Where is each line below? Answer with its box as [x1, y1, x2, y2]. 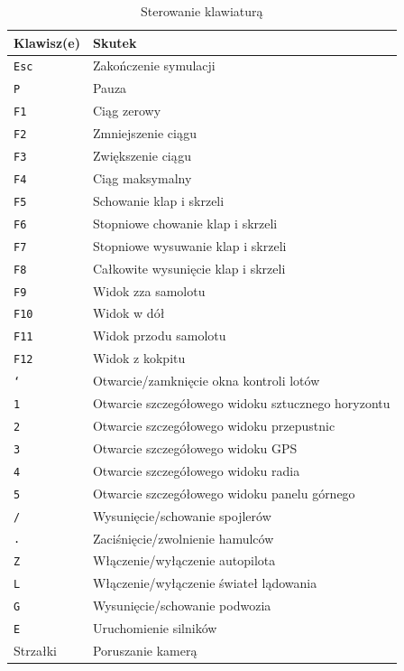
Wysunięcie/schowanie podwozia [92, 596, 271, 615]
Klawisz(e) [14, 33, 80, 51]
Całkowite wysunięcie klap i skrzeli [92, 258, 286, 277]
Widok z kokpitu [92, 349, 186, 368]
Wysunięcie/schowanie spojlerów [92, 506, 271, 525]
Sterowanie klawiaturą [141, 2, 263, 20]
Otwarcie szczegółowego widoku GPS [92, 438, 298, 457]
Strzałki [14, 641, 57, 659]
